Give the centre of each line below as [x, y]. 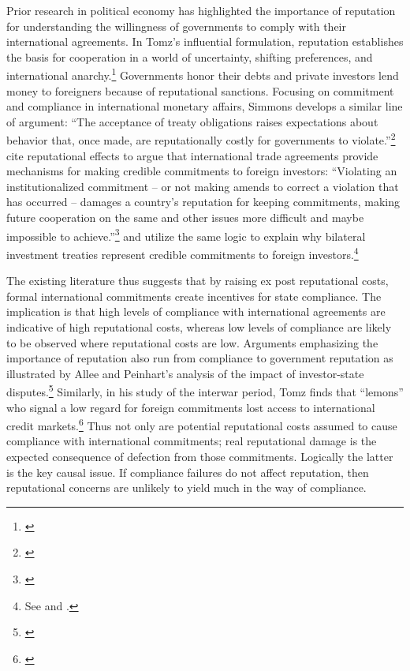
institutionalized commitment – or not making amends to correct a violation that [203, 186]
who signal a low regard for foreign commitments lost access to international [191, 407]
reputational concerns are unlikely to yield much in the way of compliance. [186, 487]
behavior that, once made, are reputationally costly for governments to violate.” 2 [201, 139]
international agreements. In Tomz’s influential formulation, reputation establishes [205, 41]
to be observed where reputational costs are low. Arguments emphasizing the [192, 342]
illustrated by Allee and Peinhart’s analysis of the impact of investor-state [185, 373]
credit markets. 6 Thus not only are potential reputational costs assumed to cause [202, 424]
